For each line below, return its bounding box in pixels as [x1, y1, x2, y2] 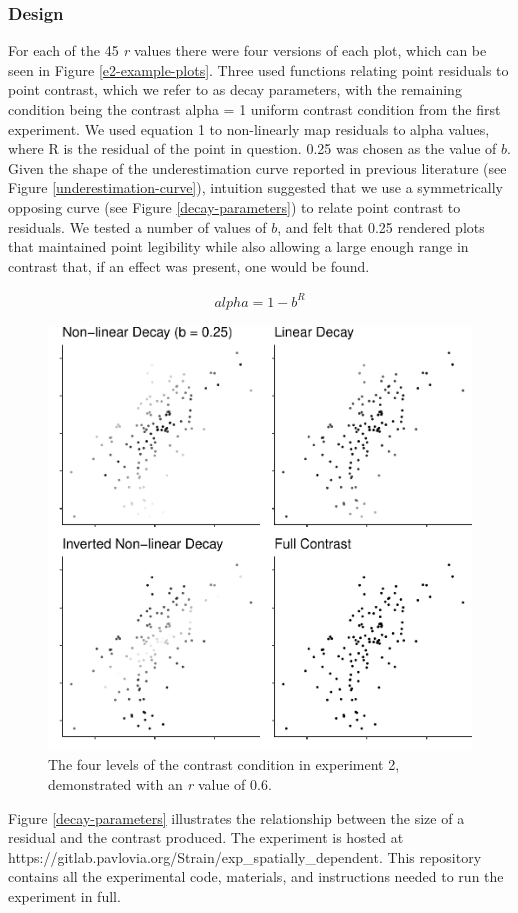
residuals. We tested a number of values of [8, 216, 267, 237]
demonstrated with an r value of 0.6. [48, 774, 272, 795]
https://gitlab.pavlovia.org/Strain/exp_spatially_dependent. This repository [8, 846, 482, 867]
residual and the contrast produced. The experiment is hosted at [8, 827, 404, 848]
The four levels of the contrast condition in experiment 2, [48, 754, 400, 775]
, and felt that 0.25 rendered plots [277, 216, 485, 237]
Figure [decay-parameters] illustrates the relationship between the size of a [8, 807, 465, 828]
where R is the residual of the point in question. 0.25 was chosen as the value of [8, 138, 497, 159]
